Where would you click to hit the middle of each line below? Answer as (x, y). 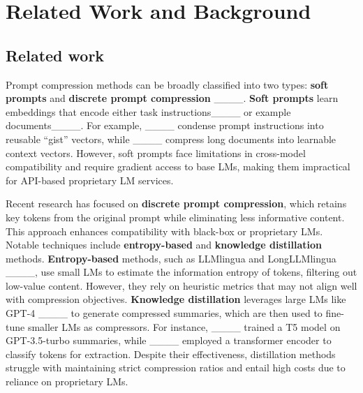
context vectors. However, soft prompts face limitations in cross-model (156, 153)
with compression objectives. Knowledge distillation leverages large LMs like (176, 299)
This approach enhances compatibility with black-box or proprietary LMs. (164, 231)
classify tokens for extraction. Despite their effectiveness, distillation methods (171, 354)
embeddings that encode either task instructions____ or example (148, 111)
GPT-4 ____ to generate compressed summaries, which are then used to (164, 313)
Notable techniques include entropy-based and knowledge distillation (164, 245)
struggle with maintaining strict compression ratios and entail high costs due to (176, 368)
